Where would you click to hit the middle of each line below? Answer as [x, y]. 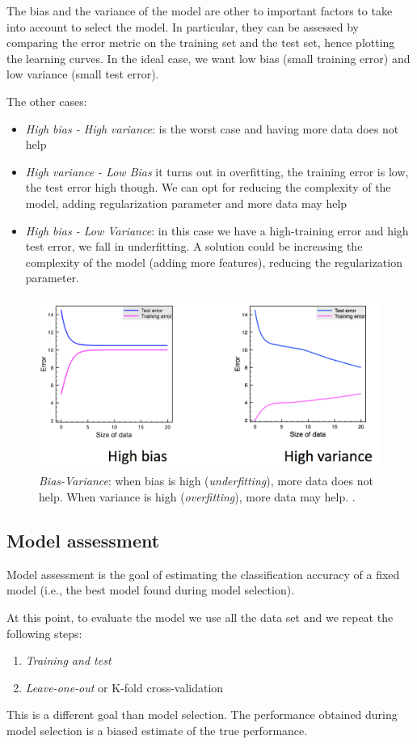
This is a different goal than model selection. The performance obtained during [202, 714]
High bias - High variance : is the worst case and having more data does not [212, 128]
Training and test [68, 660]
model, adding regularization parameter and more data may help [186, 203]
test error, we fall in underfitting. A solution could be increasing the [194, 246]
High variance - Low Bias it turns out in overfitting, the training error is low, [217, 171]
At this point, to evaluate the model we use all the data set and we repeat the [200, 617]
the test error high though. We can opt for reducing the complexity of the [208, 187]
